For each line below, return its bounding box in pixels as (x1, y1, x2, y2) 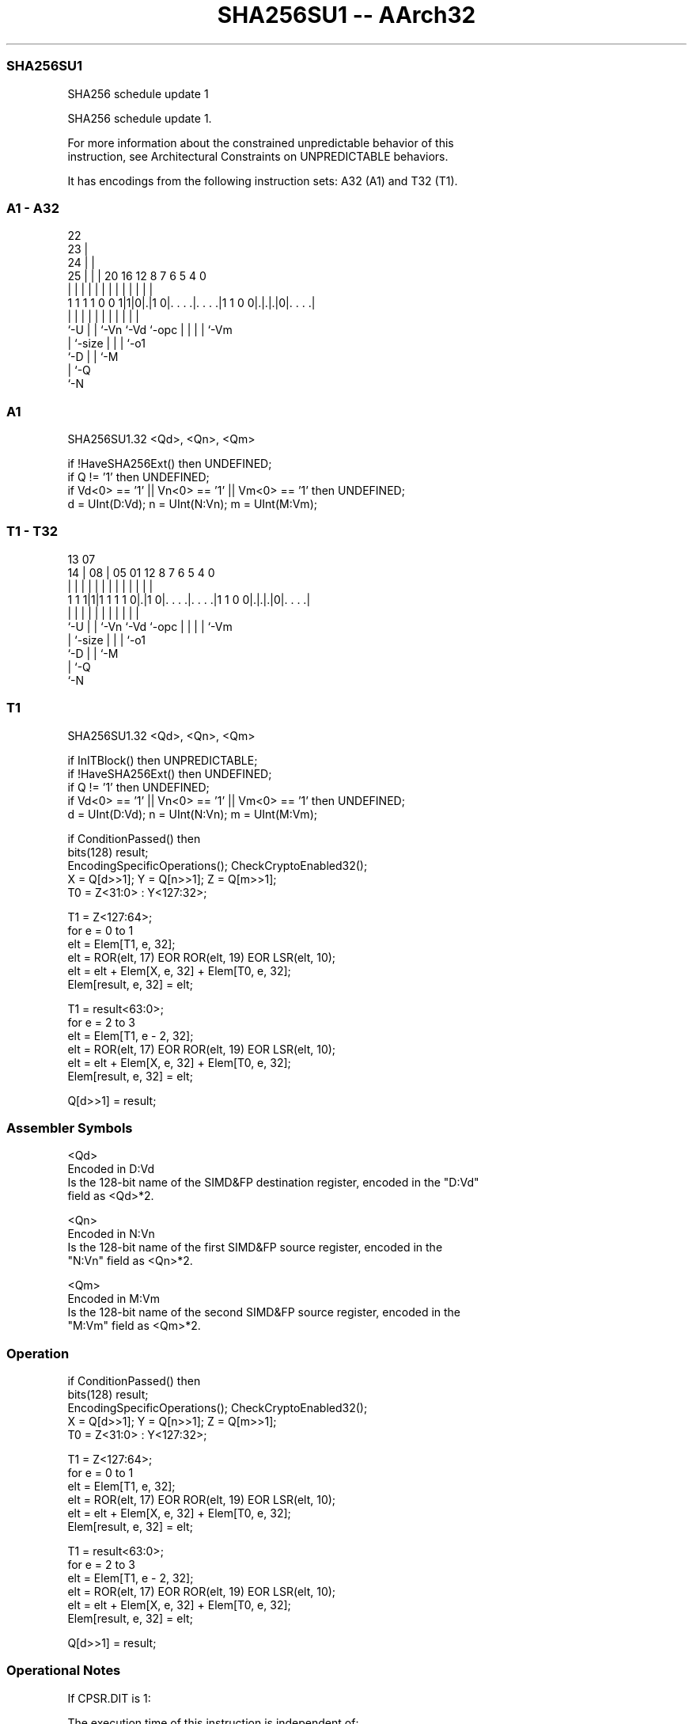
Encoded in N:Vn (67, 1227, 155, 1241)
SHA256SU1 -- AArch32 (217, 2, 476, 28)
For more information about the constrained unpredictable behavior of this (67, 135, 454, 150)
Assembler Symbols (6, 1119, 133, 1136)
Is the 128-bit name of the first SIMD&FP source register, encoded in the (67, 1240, 443, 1255)
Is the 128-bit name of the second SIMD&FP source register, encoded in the (67, 1305, 461, 1320)
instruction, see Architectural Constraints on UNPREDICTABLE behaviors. (67, 149, 449, 163)
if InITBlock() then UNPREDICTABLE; (67, 753, 258, 767)
